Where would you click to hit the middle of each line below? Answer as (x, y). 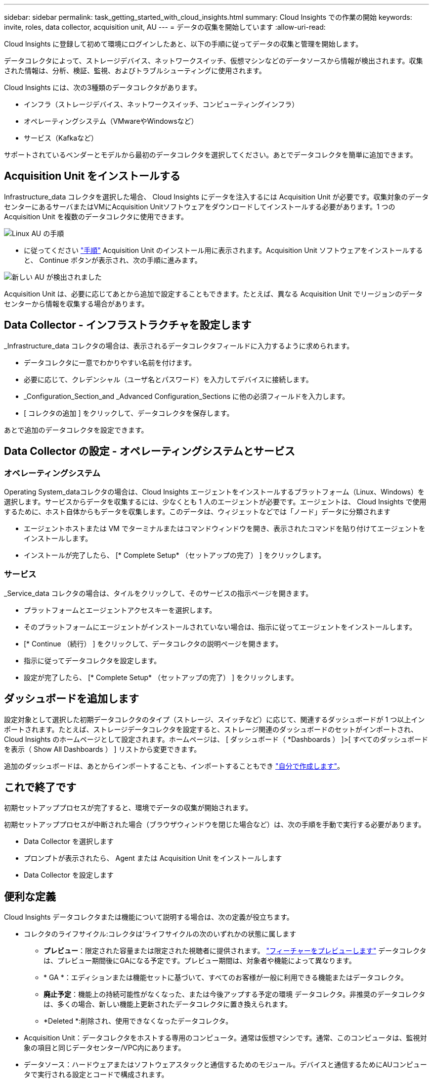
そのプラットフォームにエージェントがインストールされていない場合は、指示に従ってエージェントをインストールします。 (220, 627)
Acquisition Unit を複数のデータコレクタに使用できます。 (96, 216)
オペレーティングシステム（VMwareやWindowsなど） (111, 121)
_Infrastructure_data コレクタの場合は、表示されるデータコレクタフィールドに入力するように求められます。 (179, 345)
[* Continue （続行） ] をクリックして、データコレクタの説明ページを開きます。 (153, 643)
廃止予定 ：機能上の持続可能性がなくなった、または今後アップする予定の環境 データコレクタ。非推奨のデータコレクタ (235, 994)
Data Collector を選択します (69, 841)
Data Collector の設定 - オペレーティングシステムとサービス (150, 451)
